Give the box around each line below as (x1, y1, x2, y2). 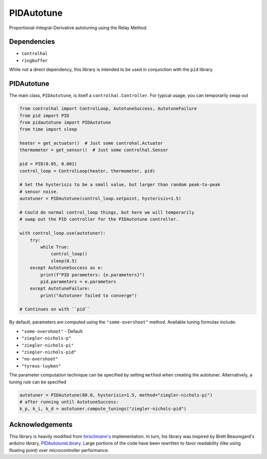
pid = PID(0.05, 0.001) (19, 161, 78, 167)
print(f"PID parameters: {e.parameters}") (40, 272, 145, 277)
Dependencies (9, 38, 55, 46)
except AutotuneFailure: (30, 286, 90, 291)
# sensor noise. (19, 188, 59, 194)
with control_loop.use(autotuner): (19, 230, 106, 236)
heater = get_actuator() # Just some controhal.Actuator (19, 140, 163, 146)
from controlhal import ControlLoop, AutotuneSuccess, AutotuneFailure (19, 106, 197, 111)
